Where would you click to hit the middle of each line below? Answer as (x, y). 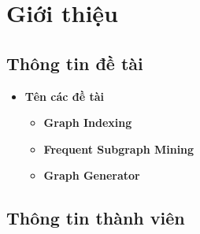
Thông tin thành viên (96, 218)
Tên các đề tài (65, 96)
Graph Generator (92, 175)
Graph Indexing (88, 123)
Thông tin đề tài (75, 63)
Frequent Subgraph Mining (119, 149)
